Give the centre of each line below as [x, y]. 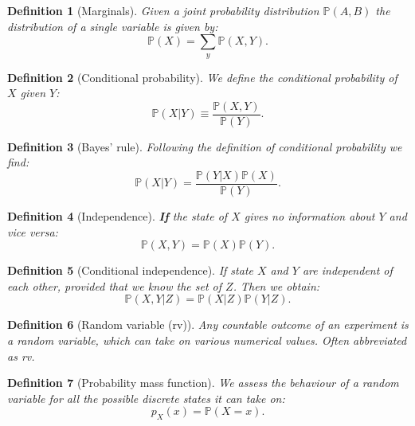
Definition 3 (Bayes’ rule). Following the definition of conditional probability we [205, 146]
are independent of [347, 270]
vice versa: [33, 231]
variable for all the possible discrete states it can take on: [146, 398]
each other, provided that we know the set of [115, 285]
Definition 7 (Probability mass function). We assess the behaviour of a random [203, 383]
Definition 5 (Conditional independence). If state [130, 270]
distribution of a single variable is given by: [113, 26]
